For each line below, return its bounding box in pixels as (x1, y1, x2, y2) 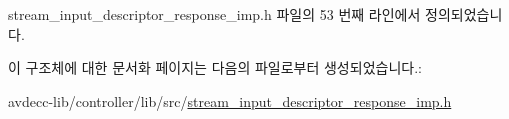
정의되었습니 (425, 4, 503, 24)
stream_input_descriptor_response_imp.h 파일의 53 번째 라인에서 (8, 4, 421, 24)
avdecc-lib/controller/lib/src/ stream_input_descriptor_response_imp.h (8, 90, 452, 111)
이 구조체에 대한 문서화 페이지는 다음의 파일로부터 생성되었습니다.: (8, 57, 422, 78)
